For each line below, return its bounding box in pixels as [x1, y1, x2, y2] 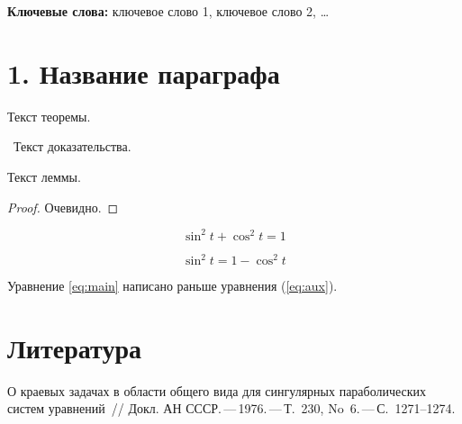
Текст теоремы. [7, 106, 91, 125]
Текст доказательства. [13, 137, 131, 156]
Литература [7, 329, 141, 365]
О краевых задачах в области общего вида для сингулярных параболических [7, 381, 427, 400]
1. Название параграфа [7, 54, 280, 91]
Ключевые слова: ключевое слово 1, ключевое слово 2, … [7, 2, 330, 20]
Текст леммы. [7, 167, 81, 185]
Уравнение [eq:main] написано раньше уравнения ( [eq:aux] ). [7, 276, 338, 295]
